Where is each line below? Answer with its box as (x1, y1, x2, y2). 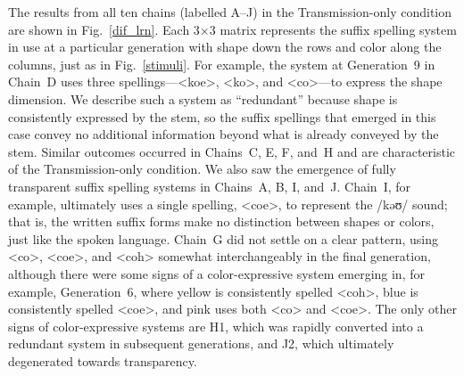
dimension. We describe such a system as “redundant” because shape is (8, 89, 398, 108)
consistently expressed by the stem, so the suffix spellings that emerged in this (8, 107, 436, 126)
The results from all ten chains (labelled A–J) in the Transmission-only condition (8, 3, 452, 20)
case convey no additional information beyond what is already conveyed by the (8, 125, 439, 143)
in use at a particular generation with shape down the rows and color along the (8, 37, 442, 56)
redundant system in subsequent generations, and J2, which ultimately (8, 334, 394, 353)
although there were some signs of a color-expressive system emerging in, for (8, 264, 425, 282)
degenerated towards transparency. (8, 351, 197, 370)
